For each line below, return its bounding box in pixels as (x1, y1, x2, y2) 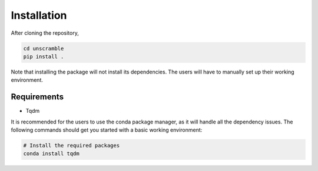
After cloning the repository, (11, 29, 79, 36)
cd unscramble (23, 45, 64, 52)
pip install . (23, 53, 64, 60)
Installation (11, 9, 67, 22)
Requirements (11, 92, 64, 102)
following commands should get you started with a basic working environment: (11, 126, 203, 133)
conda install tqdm (23, 150, 79, 157)
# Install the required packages (23, 142, 120, 149)
